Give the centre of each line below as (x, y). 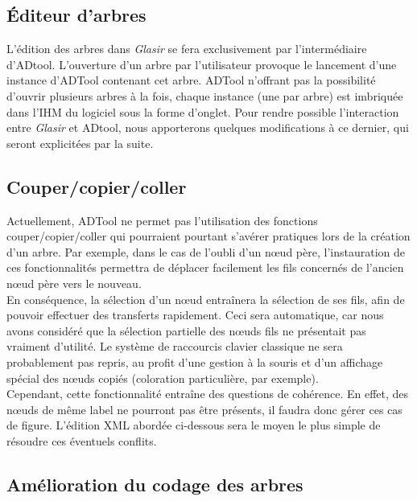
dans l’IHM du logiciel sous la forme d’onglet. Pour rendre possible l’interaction (203, 111)
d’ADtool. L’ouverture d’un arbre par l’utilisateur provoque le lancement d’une (202, 64)
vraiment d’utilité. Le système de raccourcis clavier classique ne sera (175, 346)
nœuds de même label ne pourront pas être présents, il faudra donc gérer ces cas (204, 409)
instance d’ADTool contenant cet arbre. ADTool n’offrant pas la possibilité (191, 80)
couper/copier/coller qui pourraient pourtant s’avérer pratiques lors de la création (208, 236)
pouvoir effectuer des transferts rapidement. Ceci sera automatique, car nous (195, 315)
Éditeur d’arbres (76, 15)
